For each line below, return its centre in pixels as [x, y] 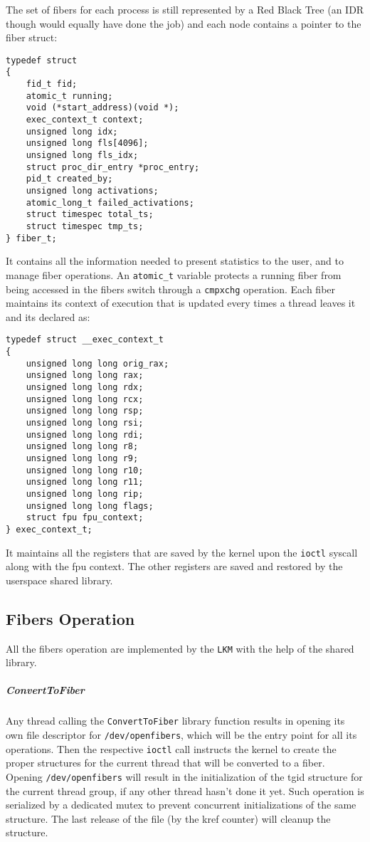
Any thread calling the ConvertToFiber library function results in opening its [175, 721]
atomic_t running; [69, 96]
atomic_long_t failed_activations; [110, 202]
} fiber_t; [31, 238]
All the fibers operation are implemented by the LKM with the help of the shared [180, 648]
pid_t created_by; [69, 179]
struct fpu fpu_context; [85, 518]
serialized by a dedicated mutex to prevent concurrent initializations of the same [181, 805]
